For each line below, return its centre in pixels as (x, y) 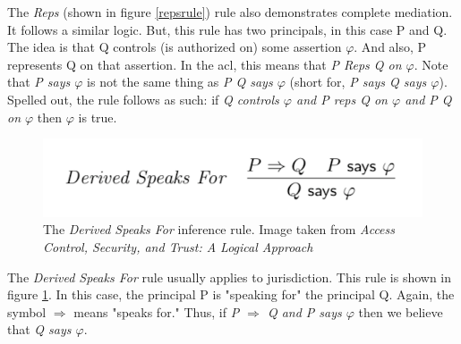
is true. (98, 117)
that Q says (39, 329)
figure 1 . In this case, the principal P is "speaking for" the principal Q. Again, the (231, 294)
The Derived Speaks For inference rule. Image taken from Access (219, 229)
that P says (39, 82)
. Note (431, 64)
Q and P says (304, 311)
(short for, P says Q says (358, 82)
